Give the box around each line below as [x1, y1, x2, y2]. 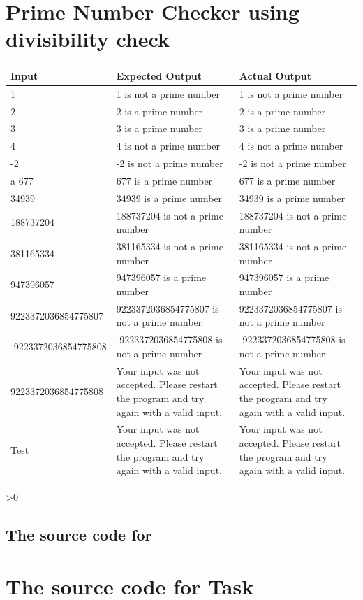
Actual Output [239, 68, 312, 83]
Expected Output [116, 68, 202, 83]
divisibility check [6, 24, 170, 53]
